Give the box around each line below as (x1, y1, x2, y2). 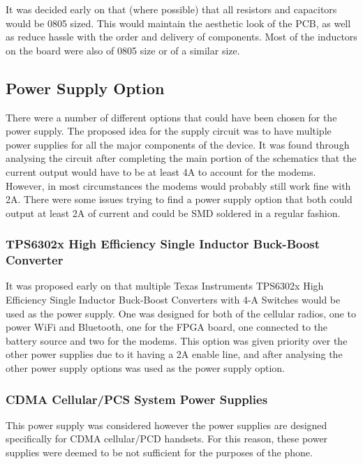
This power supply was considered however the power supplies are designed (6, 417, 327, 432)
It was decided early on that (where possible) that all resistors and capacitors (6, 2, 337, 16)
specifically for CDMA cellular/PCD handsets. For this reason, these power (6, 431, 328, 446)
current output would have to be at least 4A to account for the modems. (6, 164, 316, 179)
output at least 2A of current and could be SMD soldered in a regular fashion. (6, 205, 341, 220)
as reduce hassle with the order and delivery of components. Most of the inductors (6, 29, 357, 44)
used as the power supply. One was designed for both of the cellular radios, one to (6, 306, 356, 320)
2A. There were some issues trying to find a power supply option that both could (6, 192, 353, 207)
